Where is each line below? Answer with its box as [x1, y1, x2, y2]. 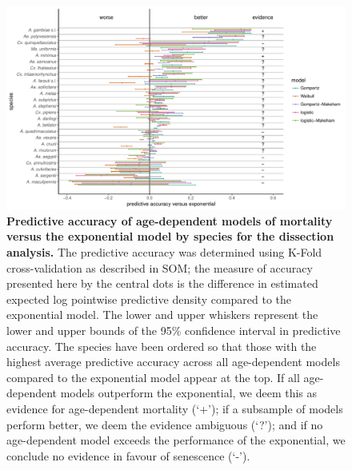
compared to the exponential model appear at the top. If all [6, 368, 300, 385]
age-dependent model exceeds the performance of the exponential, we [6, 432, 346, 448]
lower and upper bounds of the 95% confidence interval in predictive [6, 321, 341, 338]
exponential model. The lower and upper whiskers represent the [6, 306, 318, 323]
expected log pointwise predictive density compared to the [6, 290, 292, 307]
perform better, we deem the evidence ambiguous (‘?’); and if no [6, 416, 323, 432]
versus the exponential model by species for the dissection [6, 228, 334, 245]
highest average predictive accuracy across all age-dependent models [6, 353, 340, 370]
